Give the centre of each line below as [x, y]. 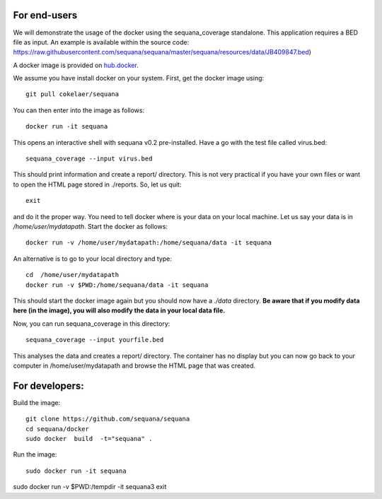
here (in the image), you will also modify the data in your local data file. [119, 310]
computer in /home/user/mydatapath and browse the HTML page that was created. [134, 365]
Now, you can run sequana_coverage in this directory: [92, 323]
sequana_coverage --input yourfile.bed [95, 340]
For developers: [48, 386]
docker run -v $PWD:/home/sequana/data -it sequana [117, 285]
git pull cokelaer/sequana [73, 94]
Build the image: [36, 402]
